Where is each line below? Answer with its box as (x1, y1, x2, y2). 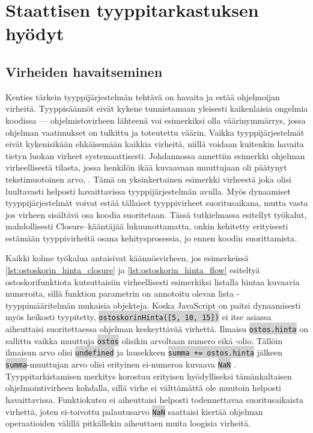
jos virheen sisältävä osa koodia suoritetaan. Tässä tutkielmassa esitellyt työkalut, (5, 208, 307, 220)
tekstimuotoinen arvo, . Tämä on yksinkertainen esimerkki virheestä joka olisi (5, 172, 291, 185)
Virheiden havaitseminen (5, 62, 163, 80)
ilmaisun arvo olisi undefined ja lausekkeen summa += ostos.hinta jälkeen (5, 346, 283, 359)
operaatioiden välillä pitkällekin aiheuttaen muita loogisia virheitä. (5, 417, 251, 429)
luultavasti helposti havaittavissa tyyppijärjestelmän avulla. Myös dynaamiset (5, 184, 291, 197)
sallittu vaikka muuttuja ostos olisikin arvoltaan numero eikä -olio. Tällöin (5, 334, 283, 347)
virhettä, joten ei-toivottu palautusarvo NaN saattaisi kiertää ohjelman (5, 405, 263, 417)
